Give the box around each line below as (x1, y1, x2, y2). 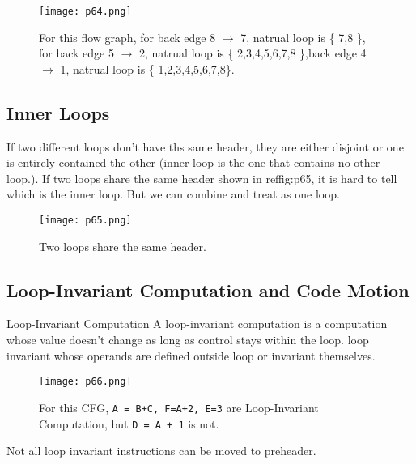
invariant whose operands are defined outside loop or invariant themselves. (6, 347, 376, 364)
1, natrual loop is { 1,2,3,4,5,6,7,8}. (60, 60, 235, 77)
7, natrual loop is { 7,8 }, (240, 28, 366, 45)
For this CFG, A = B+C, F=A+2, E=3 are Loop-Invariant (39, 398, 319, 415)
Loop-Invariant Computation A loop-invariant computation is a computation (6, 315, 388, 332)
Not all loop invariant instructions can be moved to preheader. (6, 442, 316, 459)
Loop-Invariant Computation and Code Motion (6, 277, 410, 302)
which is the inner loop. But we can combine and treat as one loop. (6, 185, 340, 202)
